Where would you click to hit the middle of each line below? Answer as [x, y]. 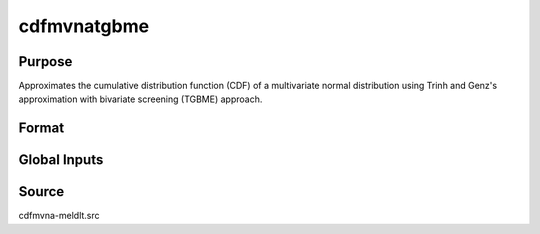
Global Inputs [61, 160]
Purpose [45, 61]
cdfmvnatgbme [84, 26]
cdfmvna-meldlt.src [59, 216]
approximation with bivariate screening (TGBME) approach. [140, 99]
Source [41, 191]
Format [41, 128]
